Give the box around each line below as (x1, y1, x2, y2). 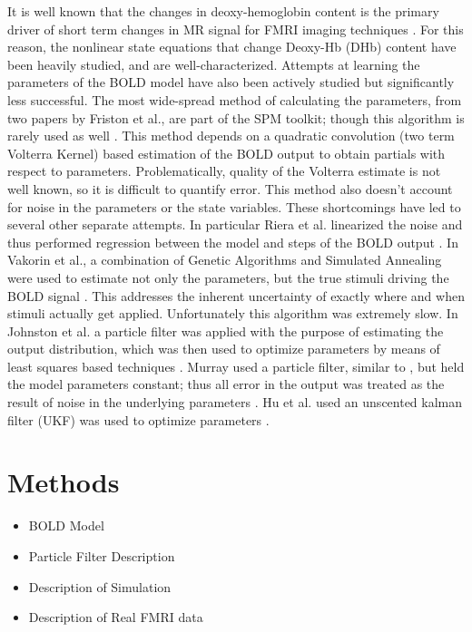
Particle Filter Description (28, 546, 175, 565)
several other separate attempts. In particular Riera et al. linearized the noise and (7, 215, 463, 234)
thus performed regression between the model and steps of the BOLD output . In (7, 232, 458, 251)
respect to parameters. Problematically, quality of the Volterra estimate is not (7, 161, 441, 180)
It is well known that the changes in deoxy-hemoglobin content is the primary (7, 2, 439, 20)
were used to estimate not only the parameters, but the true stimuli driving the (7, 267, 449, 287)
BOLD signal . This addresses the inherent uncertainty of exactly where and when (7, 286, 465, 305)
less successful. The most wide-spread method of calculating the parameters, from (7, 90, 462, 109)
